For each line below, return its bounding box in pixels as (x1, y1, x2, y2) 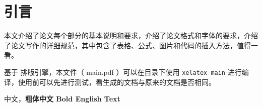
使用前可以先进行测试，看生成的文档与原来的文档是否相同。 (18, 76, 216, 87)
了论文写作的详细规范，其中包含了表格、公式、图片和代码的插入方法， (4, 40, 237, 50)
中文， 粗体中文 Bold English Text (4, 93, 120, 104)
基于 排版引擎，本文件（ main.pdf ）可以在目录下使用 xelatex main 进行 (4, 66, 242, 77)
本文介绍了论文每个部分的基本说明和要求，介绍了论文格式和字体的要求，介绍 (4, 30, 258, 41)
